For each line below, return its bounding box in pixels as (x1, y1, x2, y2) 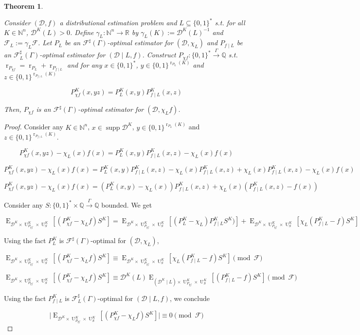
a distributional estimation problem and (59, 18, 177, 28)
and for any (67, 60, 102, 70)
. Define (70, 27, 94, 37)
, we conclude (169, 293, 210, 303)
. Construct (142, 50, 176, 60)
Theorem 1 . (4, 1, 43, 11)
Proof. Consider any (4, 122, 63, 132)
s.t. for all (215, 18, 245, 28)
